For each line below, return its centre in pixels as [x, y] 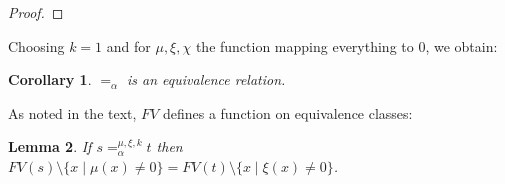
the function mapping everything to [304, 45]
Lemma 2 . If [50, 146]
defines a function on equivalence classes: [287, 112]
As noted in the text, [72, 112]
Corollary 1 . [50, 79]
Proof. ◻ [36, 12]
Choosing [36, 45]
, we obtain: [461, 45]
